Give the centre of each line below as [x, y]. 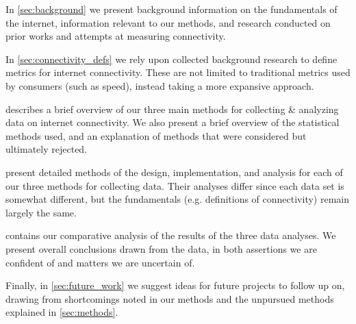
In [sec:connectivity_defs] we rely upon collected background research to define [171, 59]
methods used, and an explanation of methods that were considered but [156, 135]
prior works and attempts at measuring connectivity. [116, 36]
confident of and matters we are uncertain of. [100, 262]
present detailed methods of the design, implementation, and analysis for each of [174, 172]
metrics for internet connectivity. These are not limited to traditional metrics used [178, 72]
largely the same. [41, 212]
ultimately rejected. [47, 149]
